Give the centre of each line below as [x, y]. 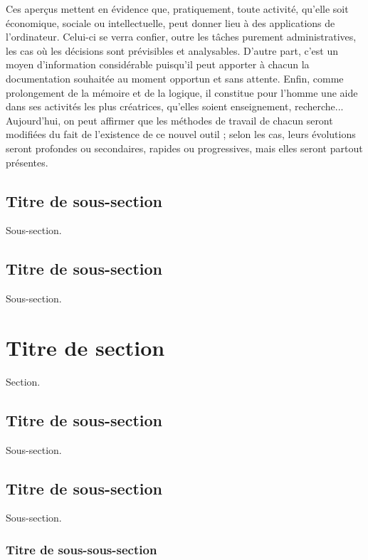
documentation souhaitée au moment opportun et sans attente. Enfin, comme [175, 78]
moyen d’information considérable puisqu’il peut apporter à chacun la [158, 64]
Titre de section [85, 347]
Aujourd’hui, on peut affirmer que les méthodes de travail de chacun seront [169, 120]
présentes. [27, 162]
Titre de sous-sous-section [82, 549]
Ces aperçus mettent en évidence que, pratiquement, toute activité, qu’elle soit [177, 9]
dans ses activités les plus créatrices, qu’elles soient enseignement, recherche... [175, 106]
